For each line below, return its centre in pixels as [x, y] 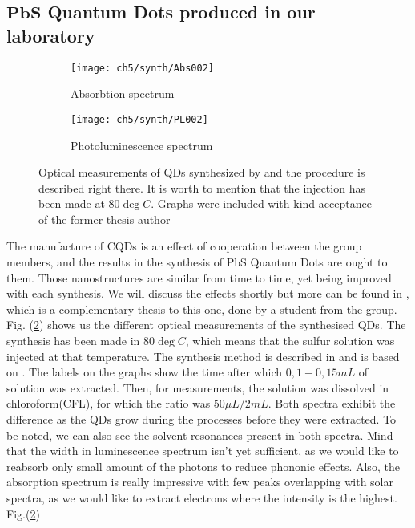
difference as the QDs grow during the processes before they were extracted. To [201, 419]
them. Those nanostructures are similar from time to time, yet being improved [199, 277]
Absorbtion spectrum [123, 93]
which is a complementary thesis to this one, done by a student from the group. [202, 309]
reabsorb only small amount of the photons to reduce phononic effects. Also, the [203, 466]
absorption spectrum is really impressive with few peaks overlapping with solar [200, 482]
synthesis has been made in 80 [81, 341]
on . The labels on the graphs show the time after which [145, 372]
